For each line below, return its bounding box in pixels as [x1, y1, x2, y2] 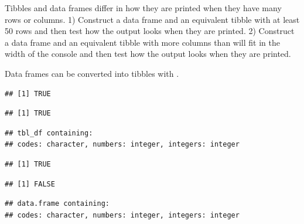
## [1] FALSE [5, 179, 55, 188]
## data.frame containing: [5, 199, 110, 208]
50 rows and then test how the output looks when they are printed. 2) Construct [5, 25, 295, 37]
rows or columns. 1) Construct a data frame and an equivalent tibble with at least [5, 13, 300, 25]
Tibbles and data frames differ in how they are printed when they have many [5, 2, 282, 13]
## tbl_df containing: [5, 128, 93, 137]
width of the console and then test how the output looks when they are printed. [5, 47, 291, 60]
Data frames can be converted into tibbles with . [5, 67, 179, 79]
